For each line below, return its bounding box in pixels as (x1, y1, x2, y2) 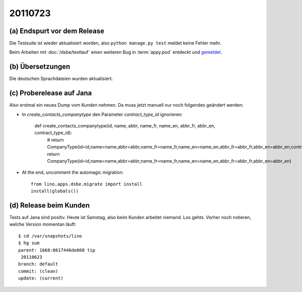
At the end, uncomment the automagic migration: (22, 169, 124, 176)
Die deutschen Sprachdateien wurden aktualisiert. (9, 76, 113, 82)
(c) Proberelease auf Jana (9, 89, 92, 98)
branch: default (18, 261, 58, 267)
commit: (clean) (18, 268, 58, 274)
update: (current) (18, 275, 64, 281)
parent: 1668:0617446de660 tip (18, 247, 96, 253)
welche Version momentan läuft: (9, 222, 77, 228)
